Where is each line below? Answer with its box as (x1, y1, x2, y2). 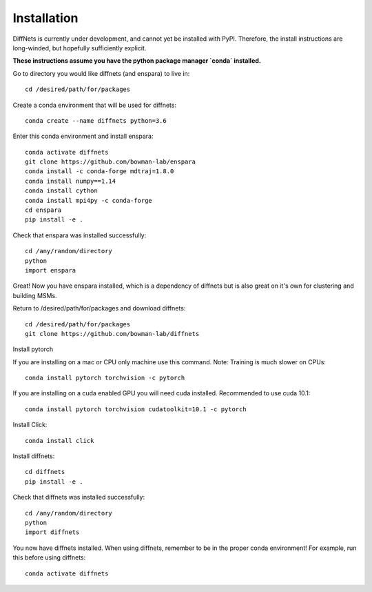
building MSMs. (12, 291, 58, 299)
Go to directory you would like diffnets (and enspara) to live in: (12, 69, 190, 77)
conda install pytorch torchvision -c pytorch (25, 374, 185, 382)
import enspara (25, 266, 76, 274)
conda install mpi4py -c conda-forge (25, 197, 153, 204)
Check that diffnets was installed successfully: (12, 493, 145, 502)
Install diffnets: (12, 452, 55, 460)
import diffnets (25, 529, 80, 536)
